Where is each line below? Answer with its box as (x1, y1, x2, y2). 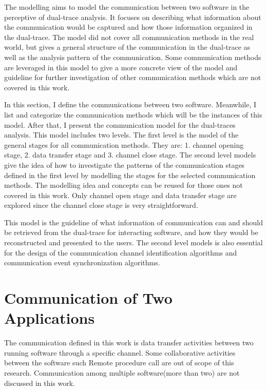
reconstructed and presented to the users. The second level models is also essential (4, 237, 263, 248)
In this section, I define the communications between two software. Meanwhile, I (4, 99, 257, 110)
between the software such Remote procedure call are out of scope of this (4, 357, 234, 368)
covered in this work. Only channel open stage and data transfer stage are (4, 189, 237, 200)
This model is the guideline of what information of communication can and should (4, 217, 263, 227)
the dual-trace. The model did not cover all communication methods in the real (4, 31, 254, 42)
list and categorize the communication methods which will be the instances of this (4, 109, 262, 120)
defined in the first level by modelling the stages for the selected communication (4, 169, 256, 180)
